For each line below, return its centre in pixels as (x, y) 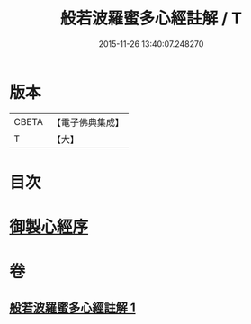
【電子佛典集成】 (88, 122)
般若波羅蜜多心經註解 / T (151, 18)
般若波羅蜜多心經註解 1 (73, 307)
